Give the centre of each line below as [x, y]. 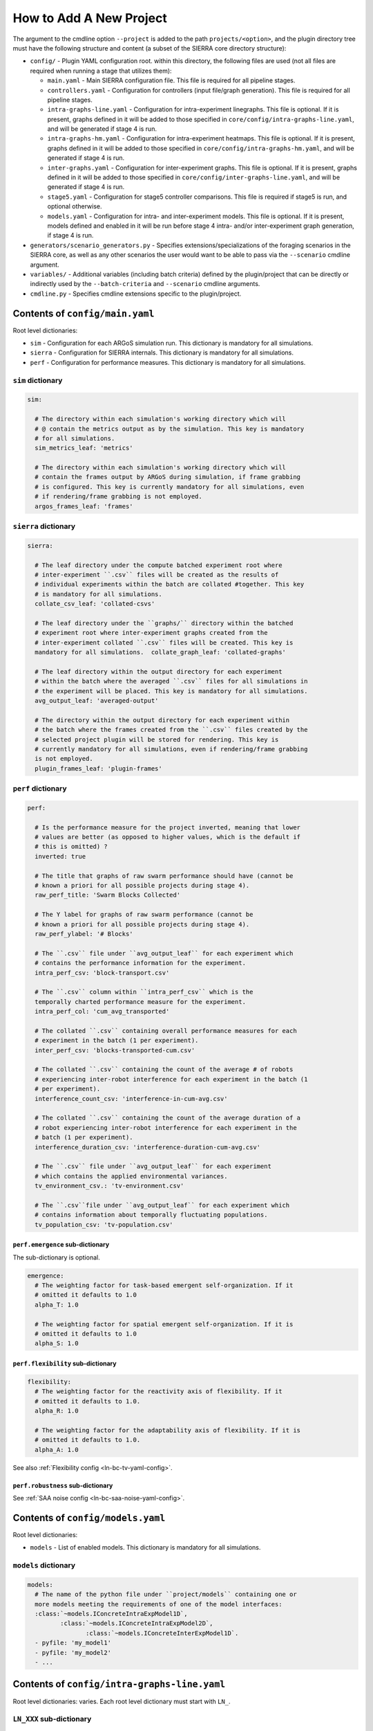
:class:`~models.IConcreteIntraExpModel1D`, [111, 1614]
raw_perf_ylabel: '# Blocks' [84, 934]
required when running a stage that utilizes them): [101, 71]
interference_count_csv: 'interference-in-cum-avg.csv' [131, 1098]
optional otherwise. [75, 206]
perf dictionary [40, 789]
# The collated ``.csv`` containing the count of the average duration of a [168, 1118]
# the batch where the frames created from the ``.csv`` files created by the [171, 730]
